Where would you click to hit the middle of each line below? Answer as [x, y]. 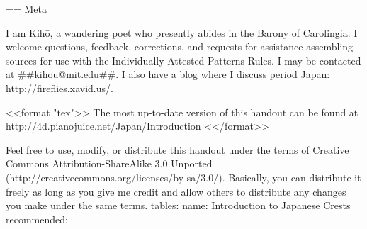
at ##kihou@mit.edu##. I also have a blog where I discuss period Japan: [168, 74]
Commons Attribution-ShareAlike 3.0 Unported [109, 163]
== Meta [26, 9]
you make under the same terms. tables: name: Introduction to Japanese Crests [178, 205]
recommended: [37, 219]
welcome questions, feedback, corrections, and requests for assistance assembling [180, 46]
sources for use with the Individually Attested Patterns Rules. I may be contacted [183, 60]
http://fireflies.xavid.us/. [60, 88]
